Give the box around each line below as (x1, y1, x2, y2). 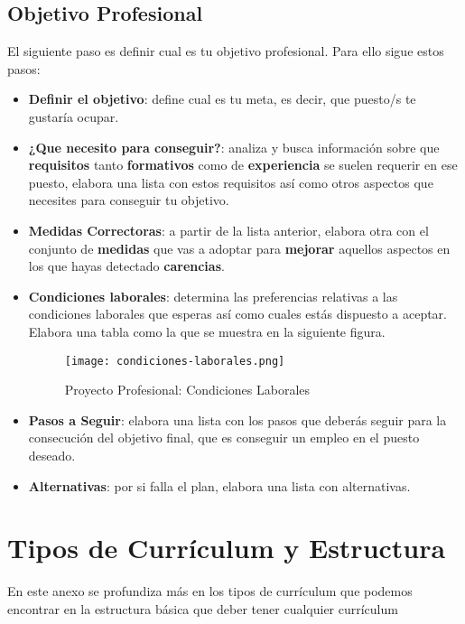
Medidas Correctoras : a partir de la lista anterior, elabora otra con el (28, 220, 429, 239)
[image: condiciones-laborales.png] (64, 354, 285, 368)
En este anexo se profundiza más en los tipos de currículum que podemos (7, 582, 413, 601)
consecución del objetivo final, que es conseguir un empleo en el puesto (28, 428, 420, 447)
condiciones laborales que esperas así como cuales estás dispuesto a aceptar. (28, 304, 447, 323)
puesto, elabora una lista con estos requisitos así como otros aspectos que (28, 172, 433, 191)
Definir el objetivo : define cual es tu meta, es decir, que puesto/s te (28, 89, 416, 108)
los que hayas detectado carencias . (28, 256, 225, 275)
